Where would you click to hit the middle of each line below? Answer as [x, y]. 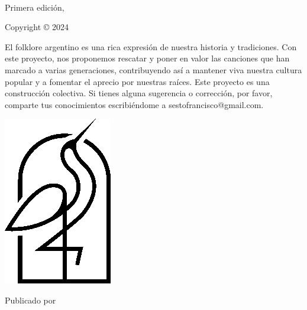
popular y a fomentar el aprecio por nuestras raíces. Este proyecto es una [137, 81]
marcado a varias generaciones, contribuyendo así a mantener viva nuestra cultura [153, 69]
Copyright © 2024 [37, 27]
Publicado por [30, 300]
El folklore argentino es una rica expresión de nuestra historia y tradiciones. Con [151, 46]
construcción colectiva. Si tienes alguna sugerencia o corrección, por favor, [139, 93]
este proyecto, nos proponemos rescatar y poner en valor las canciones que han [147, 58]
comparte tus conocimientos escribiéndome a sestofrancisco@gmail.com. [134, 104]
